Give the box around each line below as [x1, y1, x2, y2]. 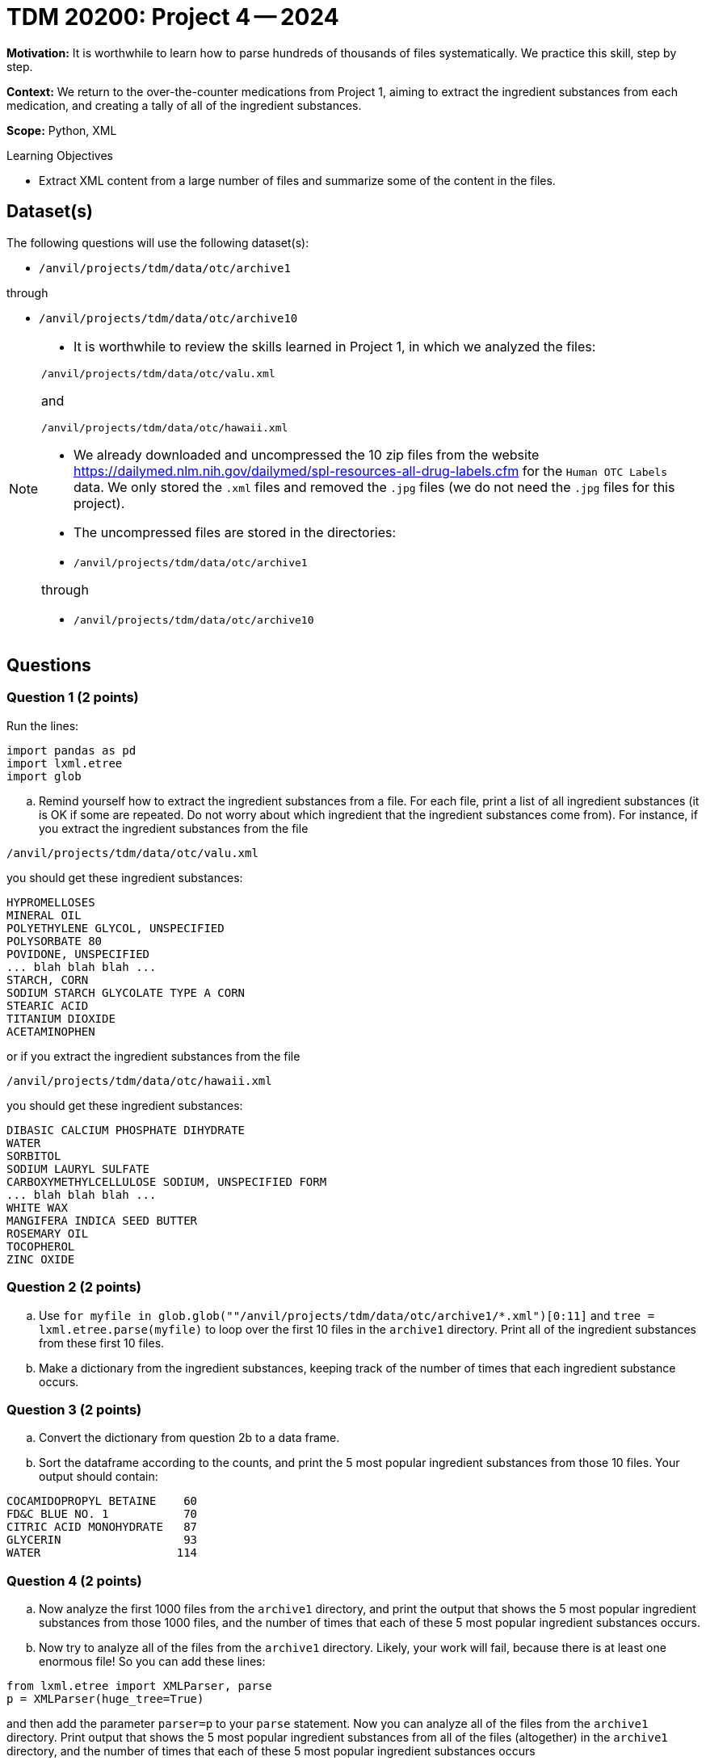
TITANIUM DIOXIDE [6, 1011, 116, 1025]
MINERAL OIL [6, 908, 82, 922]
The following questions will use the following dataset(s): [6, 235, 309, 250]
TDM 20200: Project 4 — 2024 [6, 3, 339, 31]
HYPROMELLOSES [6, 895, 95, 909]
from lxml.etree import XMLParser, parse [6, 1679, 272, 1693]
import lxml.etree [6, 756, 123, 770]
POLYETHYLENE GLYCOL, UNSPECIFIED [6, 921, 225, 935]
